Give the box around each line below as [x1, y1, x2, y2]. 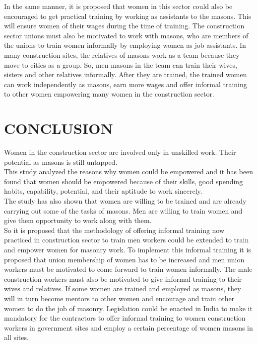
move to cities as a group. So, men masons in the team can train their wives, [4, 59, 237, 70]
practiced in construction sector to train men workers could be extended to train [4, 234, 249, 245]
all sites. [4, 332, 29, 343]
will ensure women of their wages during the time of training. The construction [4, 20, 245, 31]
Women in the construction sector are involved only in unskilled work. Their [4, 147, 236, 157]
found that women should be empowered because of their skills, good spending [4, 176, 243, 186]
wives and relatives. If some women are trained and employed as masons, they [4, 283, 241, 294]
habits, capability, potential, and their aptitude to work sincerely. [4, 186, 202, 196]
